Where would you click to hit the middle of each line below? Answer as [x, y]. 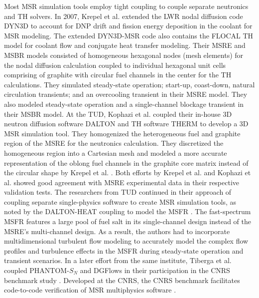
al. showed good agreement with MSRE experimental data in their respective [122, 182]
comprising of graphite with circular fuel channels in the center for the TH [118, 75]
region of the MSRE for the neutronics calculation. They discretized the [114, 143]
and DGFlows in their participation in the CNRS [155, 270]
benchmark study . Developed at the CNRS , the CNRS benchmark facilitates [122, 280]
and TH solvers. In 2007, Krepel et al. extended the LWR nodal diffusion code [124, 16]
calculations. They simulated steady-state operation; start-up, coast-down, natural [129, 84]
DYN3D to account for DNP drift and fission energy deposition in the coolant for [128, 26]
